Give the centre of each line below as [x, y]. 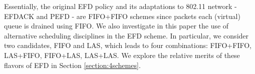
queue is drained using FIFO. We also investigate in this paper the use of [116, 26]
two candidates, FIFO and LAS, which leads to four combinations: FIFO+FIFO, [128, 45]
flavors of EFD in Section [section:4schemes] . [72, 65]
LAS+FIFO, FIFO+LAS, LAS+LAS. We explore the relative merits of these [122, 55]
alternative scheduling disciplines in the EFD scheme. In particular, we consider [126, 35]
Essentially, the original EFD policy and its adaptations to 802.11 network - [120, 6]
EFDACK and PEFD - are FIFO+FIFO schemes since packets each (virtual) [122, 16]
